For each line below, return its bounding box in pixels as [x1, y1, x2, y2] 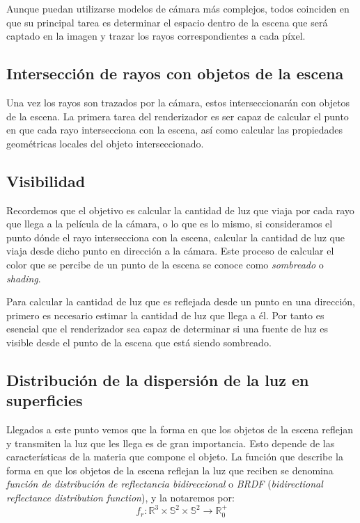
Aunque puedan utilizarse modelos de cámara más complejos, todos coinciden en [6, 1, 350, 15]
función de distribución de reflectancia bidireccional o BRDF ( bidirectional [6, 476, 323, 491]
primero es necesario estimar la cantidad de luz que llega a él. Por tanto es [6, 307, 324, 322]
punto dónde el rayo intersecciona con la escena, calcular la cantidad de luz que [6, 230, 345, 244]
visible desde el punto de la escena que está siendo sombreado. [6, 335, 272, 349]
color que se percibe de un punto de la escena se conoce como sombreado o [6, 257, 324, 271]
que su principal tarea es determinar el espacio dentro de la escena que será [6, 15, 328, 29]
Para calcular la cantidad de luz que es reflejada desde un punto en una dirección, [6, 294, 356, 309]
